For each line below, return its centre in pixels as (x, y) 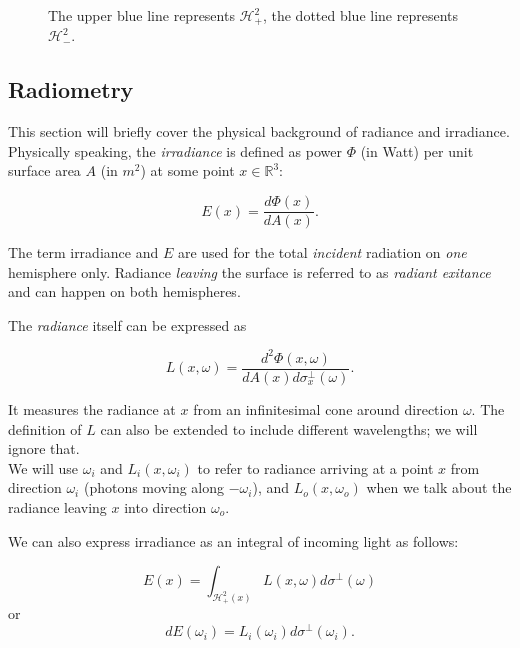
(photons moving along (154, 487)
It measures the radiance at (92, 409)
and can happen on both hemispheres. (124, 291)
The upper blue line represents (141, 15)
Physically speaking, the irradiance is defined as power (175, 150)
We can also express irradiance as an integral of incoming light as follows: (233, 540)
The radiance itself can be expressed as (127, 324)
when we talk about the (439, 487)
